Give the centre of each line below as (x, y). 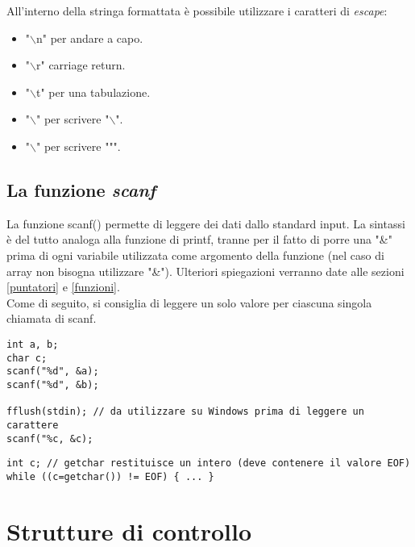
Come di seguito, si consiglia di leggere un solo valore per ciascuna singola (189, 302)
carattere (33, 425)
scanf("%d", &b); (53, 384)
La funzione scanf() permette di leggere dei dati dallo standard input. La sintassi (206, 223)
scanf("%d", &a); (53, 372)
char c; (27, 358)
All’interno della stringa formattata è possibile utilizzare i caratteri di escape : (197, 10)
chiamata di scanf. (52, 318)
